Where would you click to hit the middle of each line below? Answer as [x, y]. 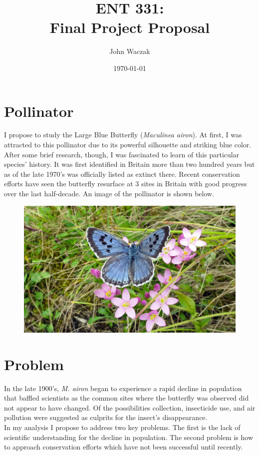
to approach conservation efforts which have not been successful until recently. [124, 447]
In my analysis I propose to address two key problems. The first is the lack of [122, 427]
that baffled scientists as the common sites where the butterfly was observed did [127, 398]
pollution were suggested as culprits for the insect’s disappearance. [106, 417]
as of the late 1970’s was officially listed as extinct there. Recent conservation [122, 174]
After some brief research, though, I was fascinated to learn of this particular [122, 154]
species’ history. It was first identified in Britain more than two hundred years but [129, 164]
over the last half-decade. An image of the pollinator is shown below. [109, 193]
